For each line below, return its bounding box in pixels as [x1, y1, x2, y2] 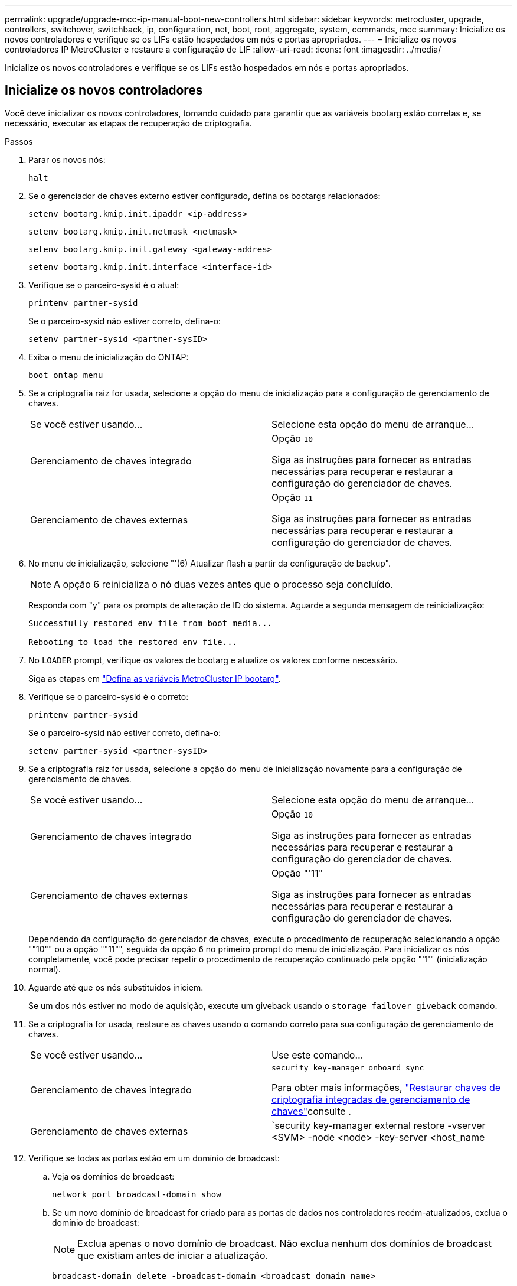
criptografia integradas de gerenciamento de [271, 1093, 470, 1105]
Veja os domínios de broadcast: [52, 1171, 175, 1181]
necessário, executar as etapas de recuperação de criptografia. [5, 118, 252, 128]
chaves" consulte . [271, 1105, 351, 1117]
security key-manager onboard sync [271, 1063, 424, 1072]
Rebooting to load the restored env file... [28, 637, 238, 647]
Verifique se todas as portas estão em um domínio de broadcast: [28, 1152, 280, 1163]
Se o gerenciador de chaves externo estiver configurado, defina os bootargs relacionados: [28, 190, 381, 201]
